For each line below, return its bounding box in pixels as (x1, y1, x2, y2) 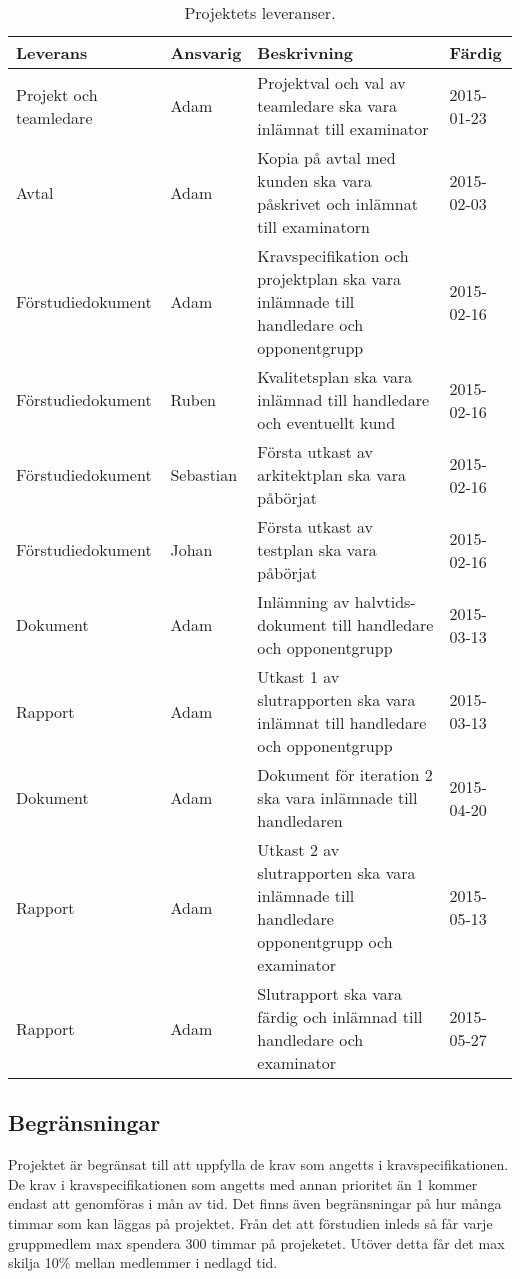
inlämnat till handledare (257, 711, 427, 734)
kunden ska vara (257, 169, 372, 192)
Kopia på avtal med (257, 146, 396, 169)
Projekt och (16, 82, 98, 106)
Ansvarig (170, 41, 242, 64)
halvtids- (354, 590, 416, 613)
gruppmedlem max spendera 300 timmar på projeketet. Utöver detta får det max (8, 1232, 505, 1253)
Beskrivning (257, 41, 354, 64)
